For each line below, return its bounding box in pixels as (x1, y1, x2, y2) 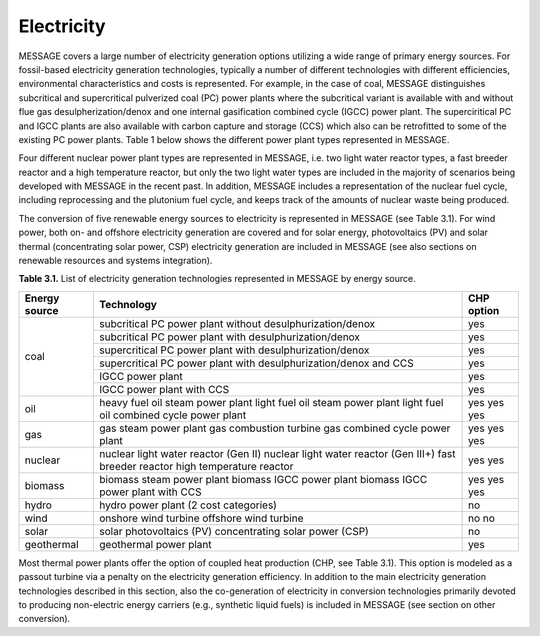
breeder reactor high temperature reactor (99, 459, 294, 473)
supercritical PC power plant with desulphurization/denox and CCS (99, 356, 414, 370)
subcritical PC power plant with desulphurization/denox (99, 330, 360, 344)
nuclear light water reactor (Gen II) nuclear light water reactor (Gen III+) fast (99, 446, 456, 460)
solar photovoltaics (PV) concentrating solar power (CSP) (99, 524, 369, 538)
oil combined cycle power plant (99, 408, 247, 422)
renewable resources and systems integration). (18, 255, 213, 267)
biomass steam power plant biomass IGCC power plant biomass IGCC (99, 472, 428, 486)
